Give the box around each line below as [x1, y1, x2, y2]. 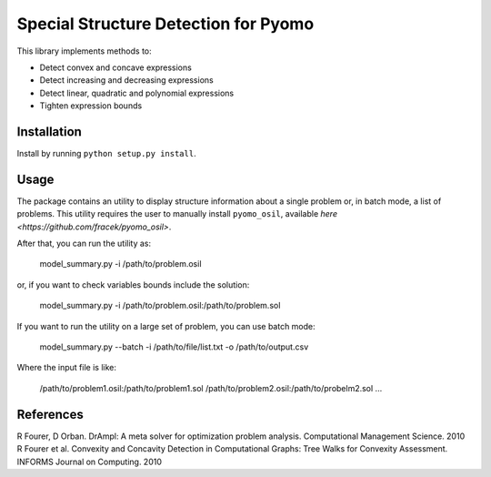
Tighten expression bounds [39, 100, 143, 111]
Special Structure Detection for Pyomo [16, 14, 315, 34]
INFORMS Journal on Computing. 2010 [16, 456, 163, 467]
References [16, 406, 84, 422]
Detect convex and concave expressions [39, 62, 193, 73]
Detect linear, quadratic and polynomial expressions [39, 87, 235, 98]
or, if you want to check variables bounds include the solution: [16, 279, 250, 290]
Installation [16, 124, 82, 139]
